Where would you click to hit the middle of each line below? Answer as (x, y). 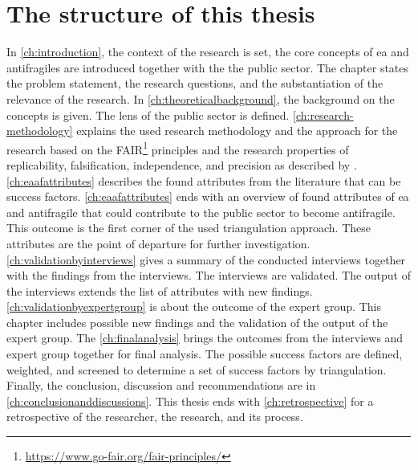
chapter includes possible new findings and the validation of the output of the (197, 322)
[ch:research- (323, 114)
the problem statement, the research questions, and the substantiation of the (195, 83)
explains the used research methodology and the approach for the (237, 131)
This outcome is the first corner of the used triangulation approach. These (189, 228)
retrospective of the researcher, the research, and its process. (155, 417)
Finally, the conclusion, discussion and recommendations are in (161, 385)
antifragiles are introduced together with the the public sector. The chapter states (208, 67)
